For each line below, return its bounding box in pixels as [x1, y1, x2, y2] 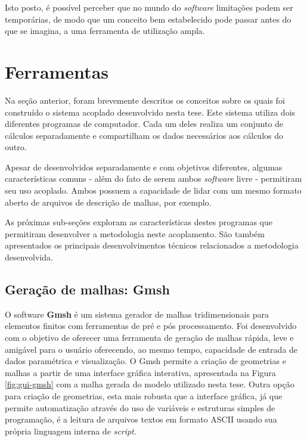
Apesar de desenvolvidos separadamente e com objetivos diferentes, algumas [5, 160, 283, 173]
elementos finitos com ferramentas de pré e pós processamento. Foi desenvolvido [5, 319, 297, 332]
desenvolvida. [5, 251, 53, 263]
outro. [5, 141, 27, 153]
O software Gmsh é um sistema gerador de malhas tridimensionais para [5, 308, 269, 320]
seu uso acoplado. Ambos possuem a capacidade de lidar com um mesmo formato [5, 184, 302, 197]
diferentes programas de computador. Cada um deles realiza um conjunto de [5, 117, 284, 130]
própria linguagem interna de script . [5, 424, 137, 437]
